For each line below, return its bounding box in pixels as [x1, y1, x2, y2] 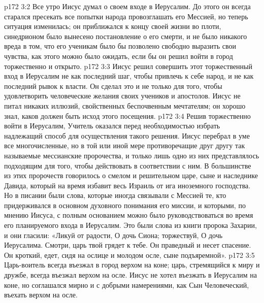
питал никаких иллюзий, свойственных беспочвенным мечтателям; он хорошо [4, 100, 246, 111]
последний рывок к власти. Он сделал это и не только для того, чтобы [4, 80, 222, 91]
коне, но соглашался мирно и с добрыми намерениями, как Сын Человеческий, [4, 279, 249, 290]
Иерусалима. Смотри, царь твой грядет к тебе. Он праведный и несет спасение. [4, 240, 251, 250]
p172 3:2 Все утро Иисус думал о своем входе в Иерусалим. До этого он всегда [4, 1, 251, 11]
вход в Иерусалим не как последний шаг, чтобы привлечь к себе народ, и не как [4, 71, 254, 81]
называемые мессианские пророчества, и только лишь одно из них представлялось [4, 150, 259, 160]
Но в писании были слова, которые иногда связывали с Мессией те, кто [4, 190, 226, 200]
